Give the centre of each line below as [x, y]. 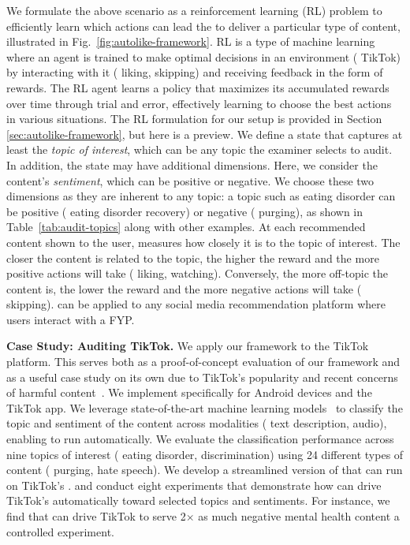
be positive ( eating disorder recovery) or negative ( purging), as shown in [185, 211]
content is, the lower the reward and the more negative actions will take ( [184, 288]
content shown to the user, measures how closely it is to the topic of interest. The [203, 242]
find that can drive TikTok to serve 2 [96, 516]
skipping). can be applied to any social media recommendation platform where [196, 304]
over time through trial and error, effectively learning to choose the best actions [199, 103]
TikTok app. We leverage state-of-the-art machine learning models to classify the [205, 407]
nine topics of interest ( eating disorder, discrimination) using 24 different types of [205, 454]
